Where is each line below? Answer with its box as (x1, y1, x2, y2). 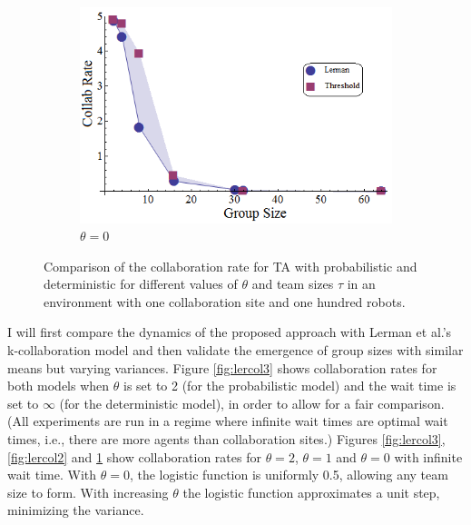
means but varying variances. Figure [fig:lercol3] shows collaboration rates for (7, 358, 437, 377)
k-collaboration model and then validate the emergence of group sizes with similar (7, 341, 464, 360)
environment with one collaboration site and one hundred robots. (44, 292, 406, 311)
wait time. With (7, 465, 96, 484)
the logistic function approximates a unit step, (182, 482, 440, 501)
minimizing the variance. (7, 500, 144, 520)
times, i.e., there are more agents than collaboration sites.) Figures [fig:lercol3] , (7, 430, 446, 449)
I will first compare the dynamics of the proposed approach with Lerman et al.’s (7, 322, 452, 342)
